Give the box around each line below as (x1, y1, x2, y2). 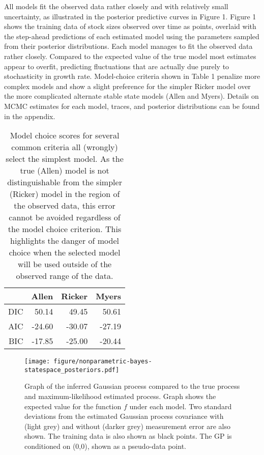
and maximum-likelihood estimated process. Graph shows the (24, 391, 216, 402)
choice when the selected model (9, 246, 121, 259)
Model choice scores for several (10, 129, 120, 141)
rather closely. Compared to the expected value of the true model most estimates (4, 50, 256, 61)
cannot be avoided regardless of (9, 211, 121, 223)
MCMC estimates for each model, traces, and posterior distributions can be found (4, 100, 260, 111)
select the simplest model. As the (6, 153, 124, 165)
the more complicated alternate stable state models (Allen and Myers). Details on (4, 91, 259, 101)
